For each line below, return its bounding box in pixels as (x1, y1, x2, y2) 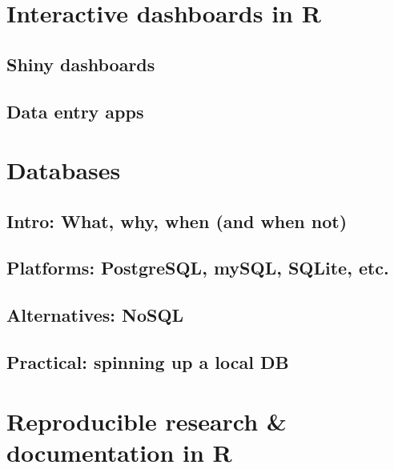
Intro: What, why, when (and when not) (6, 208, 348, 233)
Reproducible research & (6, 404, 287, 437)
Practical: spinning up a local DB (6, 350, 289, 375)
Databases (6, 154, 121, 186)
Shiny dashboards (6, 51, 155, 76)
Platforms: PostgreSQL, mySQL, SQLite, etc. (6, 255, 389, 280)
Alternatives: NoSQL (6, 303, 184, 327)
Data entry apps (6, 98, 144, 123)
